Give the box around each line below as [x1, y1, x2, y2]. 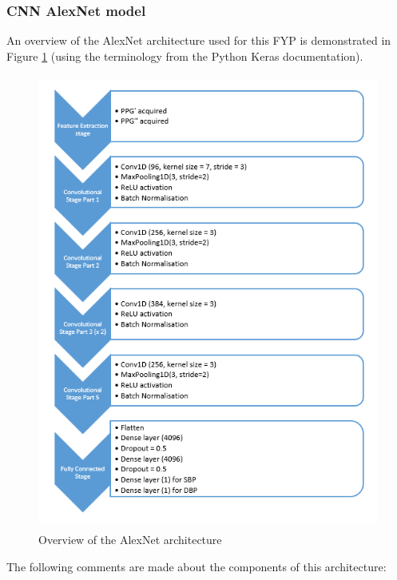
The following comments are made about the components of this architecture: [6, 558, 387, 574]
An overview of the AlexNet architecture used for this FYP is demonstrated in [6, 32, 391, 49]
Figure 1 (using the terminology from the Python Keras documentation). [6, 47, 363, 64]
